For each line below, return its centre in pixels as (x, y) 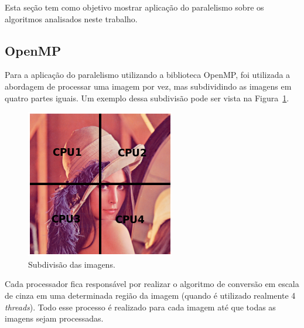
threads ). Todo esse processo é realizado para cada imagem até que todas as (140, 307)
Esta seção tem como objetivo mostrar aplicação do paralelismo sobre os (134, 7)
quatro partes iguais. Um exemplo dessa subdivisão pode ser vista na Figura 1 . (147, 98)
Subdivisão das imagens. (72, 264)
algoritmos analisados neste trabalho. (71, 18)
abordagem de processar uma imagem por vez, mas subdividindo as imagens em (148, 86)
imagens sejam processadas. (54, 318)
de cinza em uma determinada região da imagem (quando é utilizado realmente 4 (150, 295)
